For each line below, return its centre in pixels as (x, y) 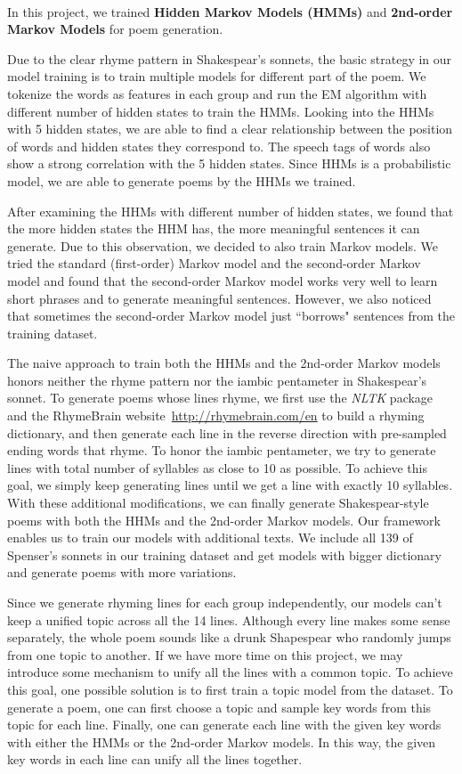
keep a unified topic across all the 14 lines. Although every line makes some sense (229, 619)
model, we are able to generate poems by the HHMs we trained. (182, 180)
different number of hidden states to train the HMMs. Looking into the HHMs (221, 111)
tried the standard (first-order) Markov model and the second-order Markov (214, 263)
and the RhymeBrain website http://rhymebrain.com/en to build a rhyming (216, 416)
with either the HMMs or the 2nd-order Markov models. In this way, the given (222, 741)
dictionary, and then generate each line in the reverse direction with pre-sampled (227, 432)
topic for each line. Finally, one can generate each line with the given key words (224, 725)
